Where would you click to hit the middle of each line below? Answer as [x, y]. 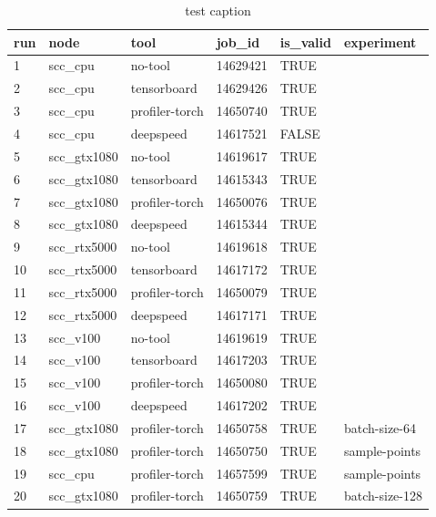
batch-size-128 [383, 496]
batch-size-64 [380, 427]
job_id [238, 41]
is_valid [305, 41]
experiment [380, 41]
